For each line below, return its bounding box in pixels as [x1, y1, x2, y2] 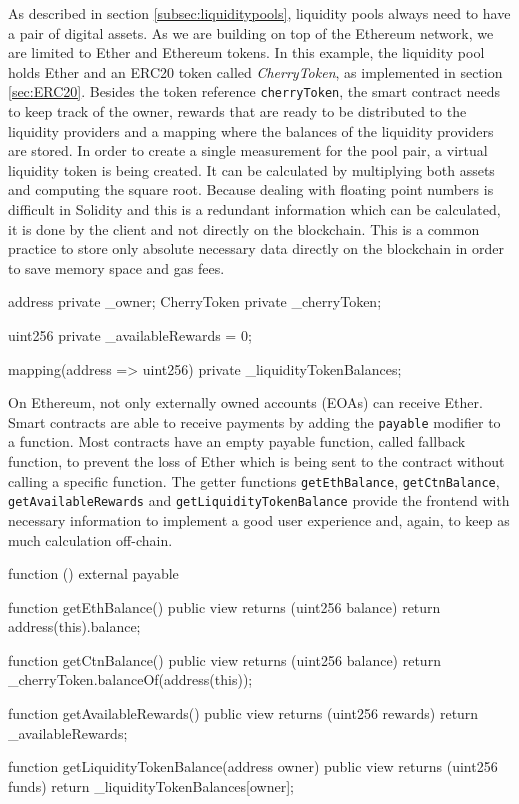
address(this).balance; [8, 616, 141, 637]
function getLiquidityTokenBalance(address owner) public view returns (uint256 [8, 756, 498, 777]
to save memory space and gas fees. [8, 257, 225, 278]
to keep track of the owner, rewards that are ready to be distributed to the [8, 101, 467, 122]
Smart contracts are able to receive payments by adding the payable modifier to [8, 411, 501, 432]
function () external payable [8, 563, 179, 584]
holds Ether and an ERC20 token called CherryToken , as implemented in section [8, 61, 503, 82]
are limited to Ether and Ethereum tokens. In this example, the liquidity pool [8, 42, 485, 63]
